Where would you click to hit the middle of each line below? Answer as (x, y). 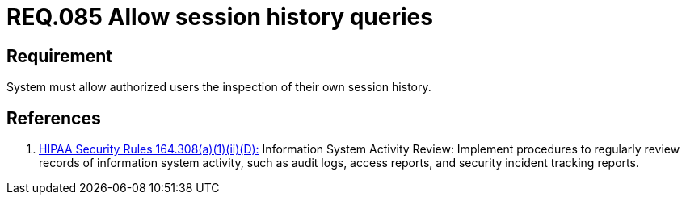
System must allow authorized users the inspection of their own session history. (219, 87)
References (54, 118)
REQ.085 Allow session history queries (220, 17)
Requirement (60, 56)
